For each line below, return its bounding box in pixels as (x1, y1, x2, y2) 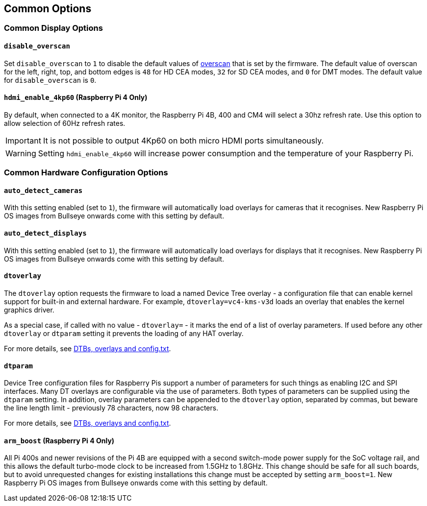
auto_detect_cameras (4, 186, 83, 194)
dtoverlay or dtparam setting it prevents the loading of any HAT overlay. (4, 329, 244, 337)
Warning (5, 148, 36, 158)
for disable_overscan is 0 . (4, 75, 97, 84)
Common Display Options (4, 23, 103, 33)
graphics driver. (4, 305, 54, 314)
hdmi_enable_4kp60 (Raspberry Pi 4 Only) (4, 93, 148, 102)
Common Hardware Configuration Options (4, 168, 168, 178)
